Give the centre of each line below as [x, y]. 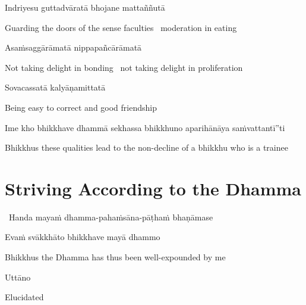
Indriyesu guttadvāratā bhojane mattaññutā [85, 7]
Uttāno [18, 277]
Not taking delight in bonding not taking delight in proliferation [124, 67]
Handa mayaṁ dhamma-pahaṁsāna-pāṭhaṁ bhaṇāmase [111, 217]
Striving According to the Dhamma [153, 188]
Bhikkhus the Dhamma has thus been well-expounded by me [115, 257]
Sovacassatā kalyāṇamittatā [55, 87]
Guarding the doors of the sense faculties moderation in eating [121, 27]
